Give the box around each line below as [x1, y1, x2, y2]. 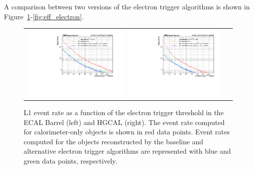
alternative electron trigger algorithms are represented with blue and [24, 146, 231, 156]
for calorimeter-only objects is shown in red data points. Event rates [24, 127, 230, 137]
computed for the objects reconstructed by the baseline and [24, 136, 203, 146]
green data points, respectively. [24, 155, 117, 166]
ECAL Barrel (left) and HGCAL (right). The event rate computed [24, 117, 225, 127]
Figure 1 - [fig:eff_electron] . [4, 11, 84, 21]
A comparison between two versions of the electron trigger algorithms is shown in [4, 1, 250, 11]
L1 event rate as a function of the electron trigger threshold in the [24, 107, 224, 118]
